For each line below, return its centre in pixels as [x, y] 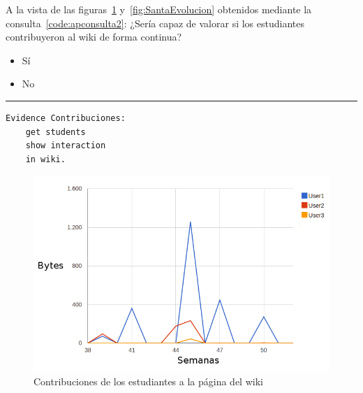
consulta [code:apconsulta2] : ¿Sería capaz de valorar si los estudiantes [155, 23]
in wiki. [45, 159]
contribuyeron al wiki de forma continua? [94, 37]
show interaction [66, 146]
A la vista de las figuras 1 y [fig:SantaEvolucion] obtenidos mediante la [159, 9]
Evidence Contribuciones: [66, 118]
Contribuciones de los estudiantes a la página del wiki [148, 381]
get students [55, 132]
